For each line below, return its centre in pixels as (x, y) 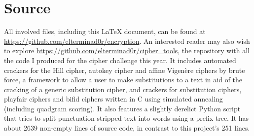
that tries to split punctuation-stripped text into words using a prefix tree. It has (127, 118)
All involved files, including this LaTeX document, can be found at (105, 31)
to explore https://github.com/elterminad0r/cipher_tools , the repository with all (127, 51)
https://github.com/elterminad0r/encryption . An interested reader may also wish (127, 41)
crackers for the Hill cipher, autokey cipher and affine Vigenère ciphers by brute (125, 70)
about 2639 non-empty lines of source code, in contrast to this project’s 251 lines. (127, 128)
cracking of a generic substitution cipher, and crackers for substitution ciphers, (123, 89)
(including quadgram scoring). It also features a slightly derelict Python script (122, 108)
